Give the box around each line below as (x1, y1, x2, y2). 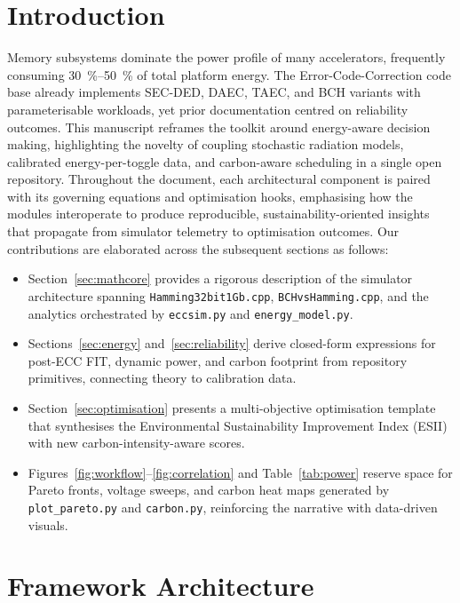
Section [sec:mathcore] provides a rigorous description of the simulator (28, 269, 413, 288)
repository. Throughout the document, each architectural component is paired (7, 170, 431, 188)
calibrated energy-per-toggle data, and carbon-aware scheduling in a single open (7, 152, 442, 171)
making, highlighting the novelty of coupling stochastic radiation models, (7, 135, 404, 154)
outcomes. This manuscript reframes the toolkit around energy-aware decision (7, 117, 431, 136)
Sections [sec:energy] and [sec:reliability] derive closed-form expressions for (28, 334, 436, 353)
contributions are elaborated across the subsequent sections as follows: (7, 239, 389, 258)
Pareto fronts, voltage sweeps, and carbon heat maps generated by (28, 480, 390, 499)
